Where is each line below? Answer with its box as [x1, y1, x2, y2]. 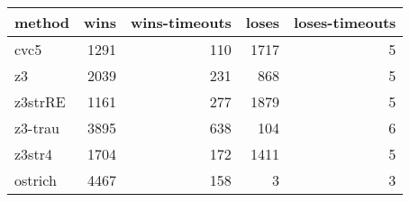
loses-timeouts [294, 12, 396, 32]
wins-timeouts [130, 12, 232, 32]
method [14, 12, 70, 32]
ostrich [14, 170, 57, 190]
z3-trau [14, 117, 59, 138]
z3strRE [14, 91, 66, 112]
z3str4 [14, 143, 52, 164]
